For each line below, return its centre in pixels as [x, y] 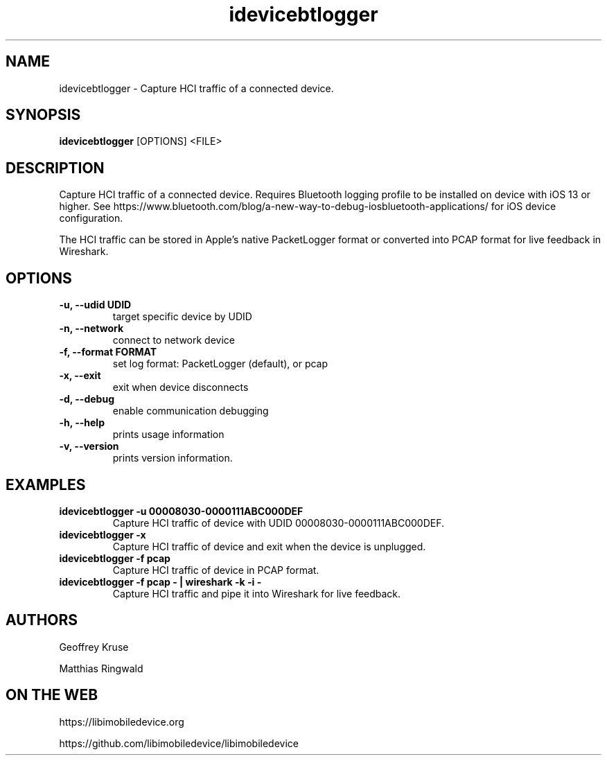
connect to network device [174, 340]
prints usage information [168, 435]
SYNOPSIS [43, 115]
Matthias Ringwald [101, 668]
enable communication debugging [191, 411]
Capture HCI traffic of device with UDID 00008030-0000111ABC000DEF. [278, 523]
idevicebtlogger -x [103, 534]
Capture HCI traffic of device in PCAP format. [216, 570]
